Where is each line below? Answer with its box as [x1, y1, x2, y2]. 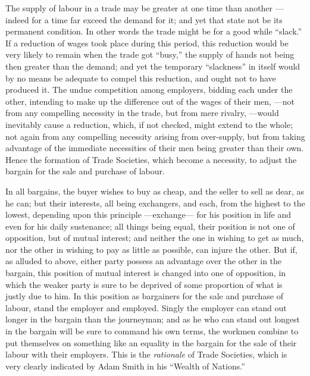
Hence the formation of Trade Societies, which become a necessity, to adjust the [5, 153, 297, 165]
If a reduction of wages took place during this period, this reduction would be [5, 36, 289, 49]
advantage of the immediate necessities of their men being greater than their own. [5, 142, 304, 154]
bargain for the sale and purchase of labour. [5, 165, 165, 177]
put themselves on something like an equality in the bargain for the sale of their [5, 336, 297, 349]
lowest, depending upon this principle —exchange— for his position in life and [5, 208, 291, 221]
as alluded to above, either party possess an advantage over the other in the [5, 255, 282, 267]
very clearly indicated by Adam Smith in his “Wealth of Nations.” [5, 359, 245, 372]
